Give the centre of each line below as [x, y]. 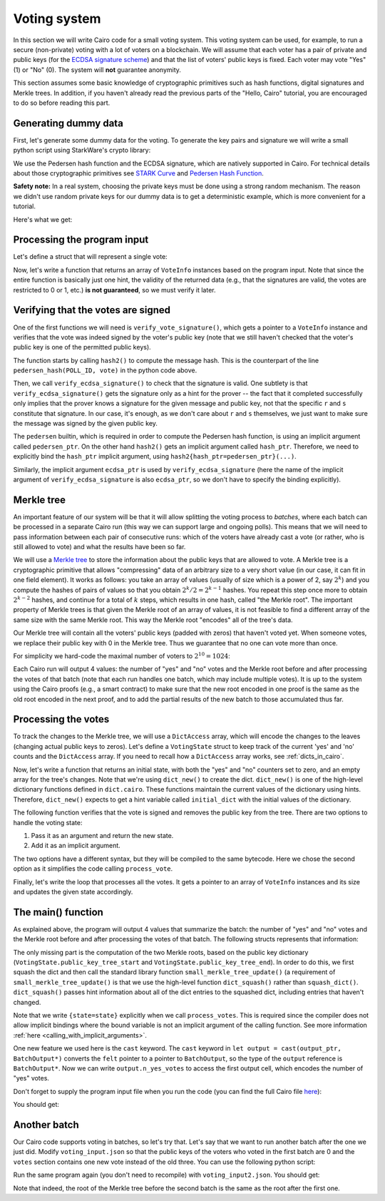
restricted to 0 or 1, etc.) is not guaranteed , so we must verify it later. [114, 290]
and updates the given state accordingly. [73, 891]
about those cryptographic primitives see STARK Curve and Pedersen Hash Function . [138, 173]
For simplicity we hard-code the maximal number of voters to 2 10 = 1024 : [122, 655]
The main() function [58, 912]
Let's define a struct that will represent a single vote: [90, 257]
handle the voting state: [48, 822]
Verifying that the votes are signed [92, 310]
